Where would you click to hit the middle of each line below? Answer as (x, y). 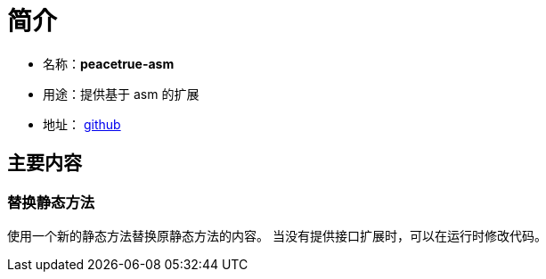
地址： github (82, 124)
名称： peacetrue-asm (109, 63)
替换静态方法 (51, 202)
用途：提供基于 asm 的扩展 (121, 94)
